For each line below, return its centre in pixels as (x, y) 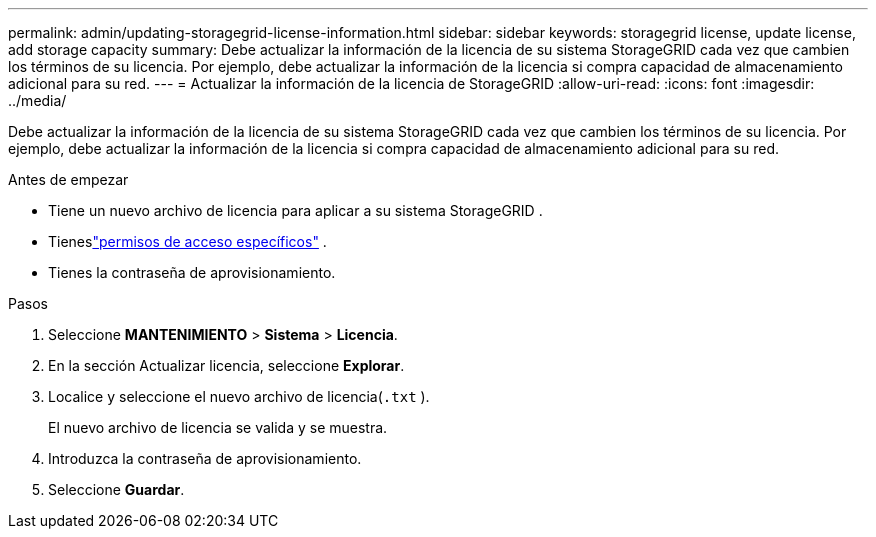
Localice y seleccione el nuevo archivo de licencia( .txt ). (239, 396)
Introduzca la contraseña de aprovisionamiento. (205, 458)
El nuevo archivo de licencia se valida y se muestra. (218, 427)
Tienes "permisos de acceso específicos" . (187, 241)
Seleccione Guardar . (116, 489)
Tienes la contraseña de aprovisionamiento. (192, 272)
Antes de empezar (68, 179)
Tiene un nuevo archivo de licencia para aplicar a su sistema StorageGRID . (295, 210)
